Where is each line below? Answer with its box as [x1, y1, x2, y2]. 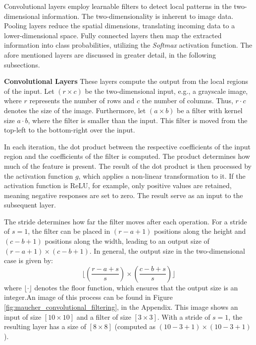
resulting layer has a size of [4, 321, 86, 332]
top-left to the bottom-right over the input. [4, 125, 135, 135]
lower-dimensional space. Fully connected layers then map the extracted [4, 30, 222, 40]
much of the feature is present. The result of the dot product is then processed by [4, 160, 252, 171]
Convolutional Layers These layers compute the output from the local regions [4, 76, 249, 86]
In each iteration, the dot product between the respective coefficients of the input [4, 141, 251, 151]
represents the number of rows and [29, 95, 135, 106]
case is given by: [4, 255, 53, 266]
